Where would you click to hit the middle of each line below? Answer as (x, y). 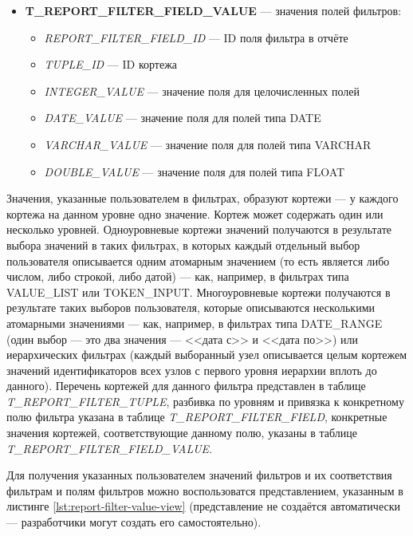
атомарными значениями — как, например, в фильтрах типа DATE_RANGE (195, 323)
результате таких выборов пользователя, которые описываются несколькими (191, 307)
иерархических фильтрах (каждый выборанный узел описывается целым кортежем (207, 355)
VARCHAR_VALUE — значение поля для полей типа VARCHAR (208, 144)
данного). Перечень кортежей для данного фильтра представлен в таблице (186, 386)
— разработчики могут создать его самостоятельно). (134, 522)
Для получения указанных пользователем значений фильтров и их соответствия (199, 475)
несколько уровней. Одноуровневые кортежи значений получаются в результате (199, 229)
